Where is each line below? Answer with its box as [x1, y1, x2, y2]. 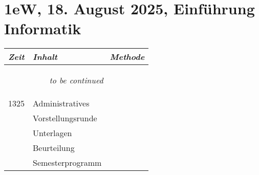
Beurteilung [33, 142, 75, 154]
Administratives [33, 97, 90, 110]
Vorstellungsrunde [33, 112, 97, 124]
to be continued [49, 74, 103, 86]
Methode [110, 51, 145, 63]
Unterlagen [33, 127, 72, 139]
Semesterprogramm [33, 157, 102, 169]
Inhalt [33, 51, 57, 63]
